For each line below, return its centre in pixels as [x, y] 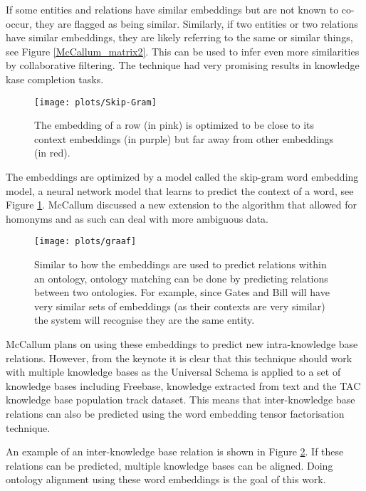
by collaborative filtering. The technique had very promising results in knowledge [183, 65]
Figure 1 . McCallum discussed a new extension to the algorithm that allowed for [181, 205]
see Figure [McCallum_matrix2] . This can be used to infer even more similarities [183, 51]
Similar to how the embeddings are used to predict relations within [181, 264]
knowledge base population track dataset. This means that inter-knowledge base [181, 400]
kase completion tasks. [55, 79]
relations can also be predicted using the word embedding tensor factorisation [175, 413]
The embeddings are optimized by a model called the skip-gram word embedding [182, 176]
